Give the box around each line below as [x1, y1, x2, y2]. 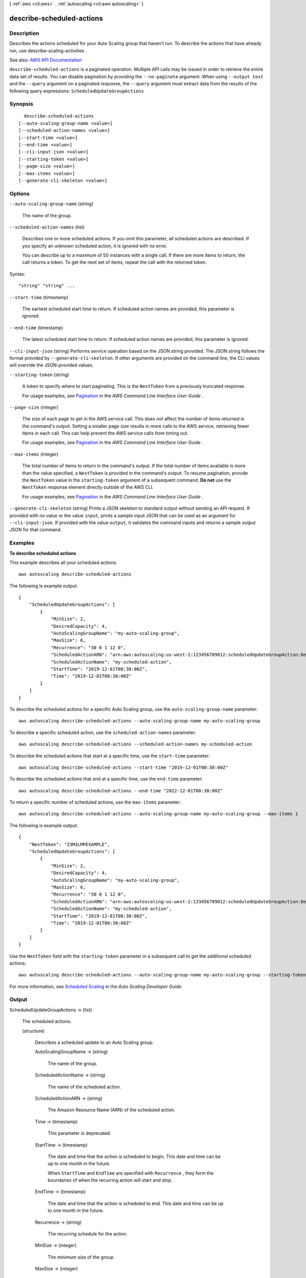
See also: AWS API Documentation [9, 57, 82, 63]
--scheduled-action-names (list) [9, 224, 85, 230]
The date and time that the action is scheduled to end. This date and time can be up [47, 1200, 224, 1206]
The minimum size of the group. [47, 1254, 115, 1260]
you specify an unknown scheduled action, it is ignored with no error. [22, 243, 168, 249]
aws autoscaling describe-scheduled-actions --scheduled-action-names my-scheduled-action [18, 741, 252, 747]
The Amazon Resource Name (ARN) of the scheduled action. [47, 1107, 175, 1113]
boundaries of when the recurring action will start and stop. [47, 1177, 173, 1183]
